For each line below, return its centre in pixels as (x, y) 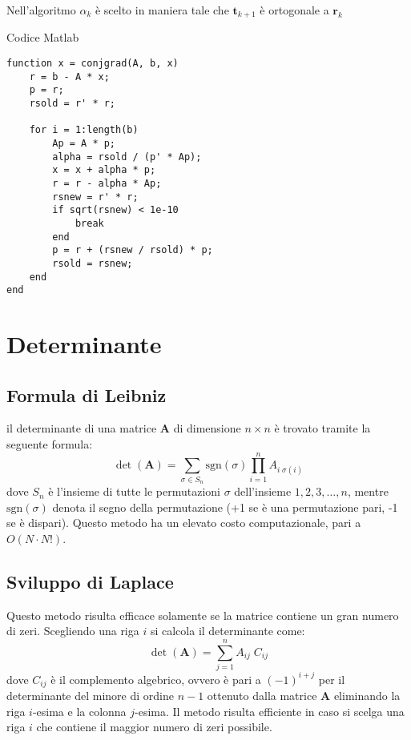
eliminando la (367, 695)
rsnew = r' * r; (95, 197)
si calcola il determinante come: (228, 631)
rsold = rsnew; (93, 263)
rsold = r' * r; (73, 104)
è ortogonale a (294, 10)
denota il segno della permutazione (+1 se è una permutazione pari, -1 (225, 507)
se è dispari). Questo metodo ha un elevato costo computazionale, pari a (184, 523)
